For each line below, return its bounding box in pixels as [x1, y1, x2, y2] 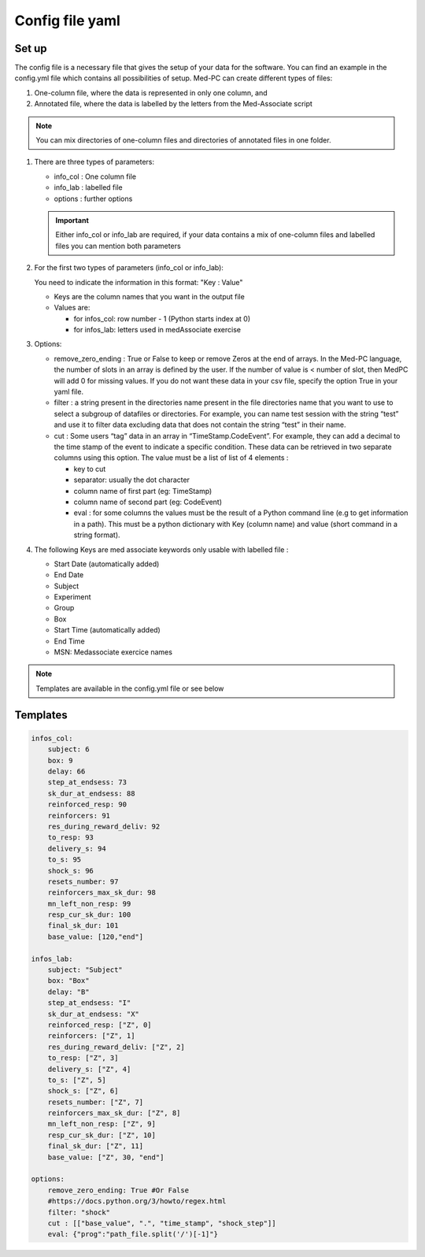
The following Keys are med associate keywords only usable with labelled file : [34, 544, 289, 554]
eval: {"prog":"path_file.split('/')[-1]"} [47, 1229, 218, 1239]
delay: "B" [47, 987, 90, 996]
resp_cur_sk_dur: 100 [47, 910, 131, 919]
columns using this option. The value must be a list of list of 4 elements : [54, 453, 289, 462]
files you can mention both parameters [55, 241, 181, 250]
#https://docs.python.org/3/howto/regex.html [47, 1197, 227, 1206]
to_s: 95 [47, 855, 82, 864]
